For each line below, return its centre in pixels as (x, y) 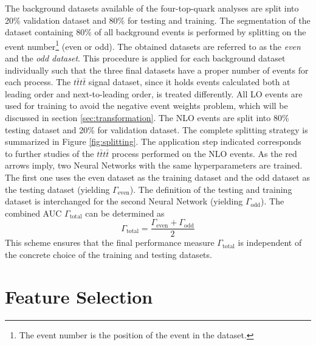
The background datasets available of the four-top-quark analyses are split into (152, 8)
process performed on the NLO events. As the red (204, 153)
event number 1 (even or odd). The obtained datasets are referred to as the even (153, 45)
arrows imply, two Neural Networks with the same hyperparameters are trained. (154, 165)
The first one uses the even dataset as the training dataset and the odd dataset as (157, 177)
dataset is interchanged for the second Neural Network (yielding (124, 201)
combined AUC (33, 213)
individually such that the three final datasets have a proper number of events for (157, 70)
